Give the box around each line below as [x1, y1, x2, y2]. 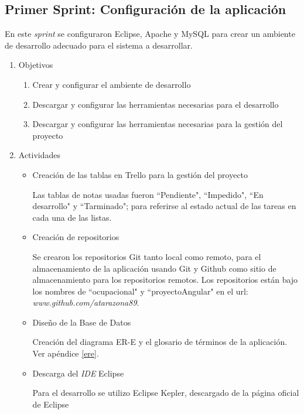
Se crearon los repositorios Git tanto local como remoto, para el [32, 250, 261, 262]
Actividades [18, 149, 61, 161]
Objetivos [18, 59, 53, 71]
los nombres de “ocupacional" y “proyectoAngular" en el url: [32, 285, 248, 297]
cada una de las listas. [32, 211, 112, 223]
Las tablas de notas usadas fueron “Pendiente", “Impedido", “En [32, 188, 264, 200]
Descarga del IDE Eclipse [32, 367, 124, 379]
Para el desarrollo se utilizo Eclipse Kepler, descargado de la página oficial [32, 386, 299, 399]
